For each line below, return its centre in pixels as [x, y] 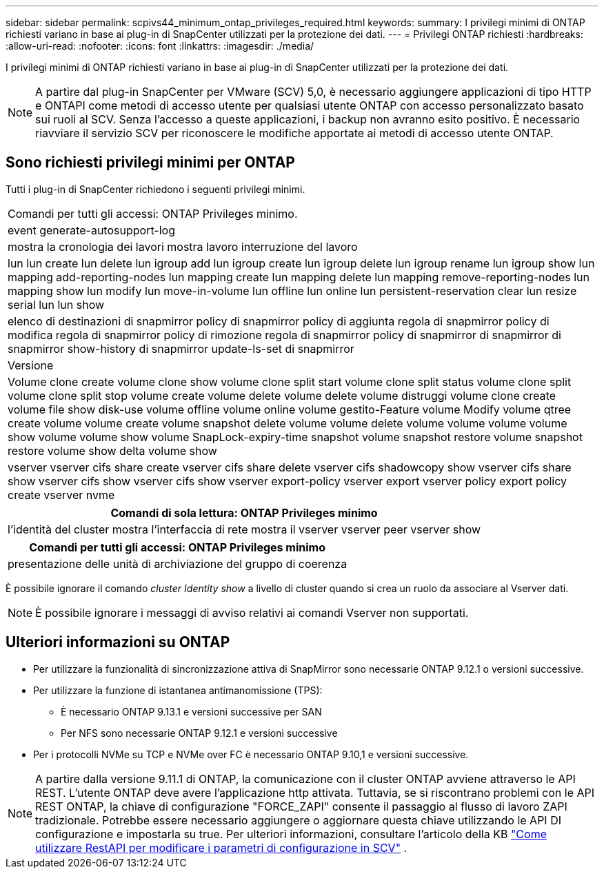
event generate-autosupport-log [91, 230]
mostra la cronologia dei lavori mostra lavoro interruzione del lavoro [183, 246]
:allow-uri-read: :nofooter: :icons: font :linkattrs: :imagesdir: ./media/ [160, 46]
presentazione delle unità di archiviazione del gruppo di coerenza [178, 563]
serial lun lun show [56, 304]
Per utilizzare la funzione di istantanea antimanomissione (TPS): [178, 690]
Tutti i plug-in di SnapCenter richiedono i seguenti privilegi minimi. [155, 189]
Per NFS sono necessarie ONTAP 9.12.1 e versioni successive [199, 733]
